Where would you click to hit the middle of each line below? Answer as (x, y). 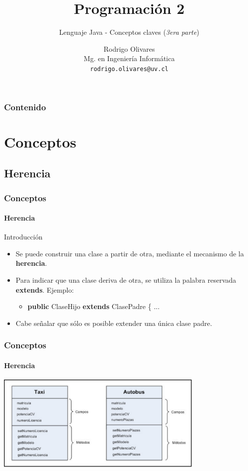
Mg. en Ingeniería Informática (129, 58)
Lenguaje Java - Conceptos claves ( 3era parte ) (129, 32)
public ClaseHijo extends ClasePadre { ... (94, 306)
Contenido (25, 107)
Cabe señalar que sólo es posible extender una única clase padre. (114, 323)
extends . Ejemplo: (45, 289)
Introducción (23, 237)
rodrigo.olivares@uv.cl (129, 69)
